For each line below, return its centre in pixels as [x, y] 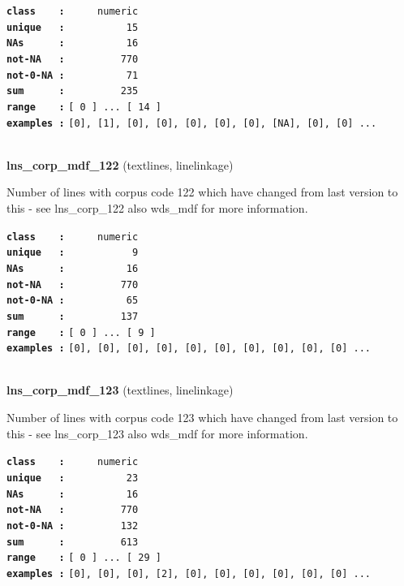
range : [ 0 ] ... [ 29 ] [84, 558]
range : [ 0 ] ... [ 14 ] [84, 107]
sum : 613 [73, 542]
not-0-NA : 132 [73, 526]
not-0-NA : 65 [73, 301]
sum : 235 [73, 91]
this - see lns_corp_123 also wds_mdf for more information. [157, 433]
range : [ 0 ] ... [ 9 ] [81, 332]
